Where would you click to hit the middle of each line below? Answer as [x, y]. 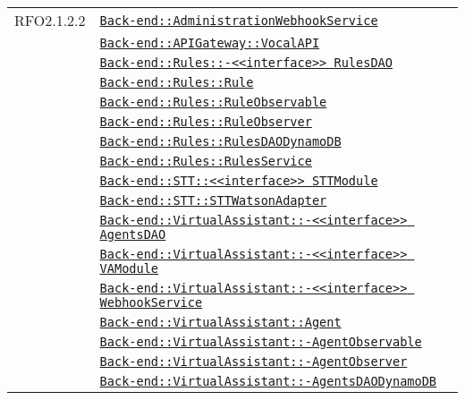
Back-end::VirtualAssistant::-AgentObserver [254, 362]
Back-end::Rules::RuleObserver [206, 122]
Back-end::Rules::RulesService [206, 161]
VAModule [129, 268]
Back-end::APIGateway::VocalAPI [210, 43]
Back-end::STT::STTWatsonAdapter [213, 200]
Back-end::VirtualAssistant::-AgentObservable [261, 342]
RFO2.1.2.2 [50, 20]
